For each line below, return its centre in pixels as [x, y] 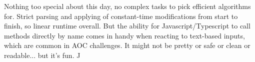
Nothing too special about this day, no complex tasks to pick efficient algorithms [127, 6]
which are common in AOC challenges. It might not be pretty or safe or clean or [127, 45]
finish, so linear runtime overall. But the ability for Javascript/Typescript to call [127, 26]
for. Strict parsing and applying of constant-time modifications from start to [121, 16]
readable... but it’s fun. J [42, 55]
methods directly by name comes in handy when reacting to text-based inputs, [124, 35]
